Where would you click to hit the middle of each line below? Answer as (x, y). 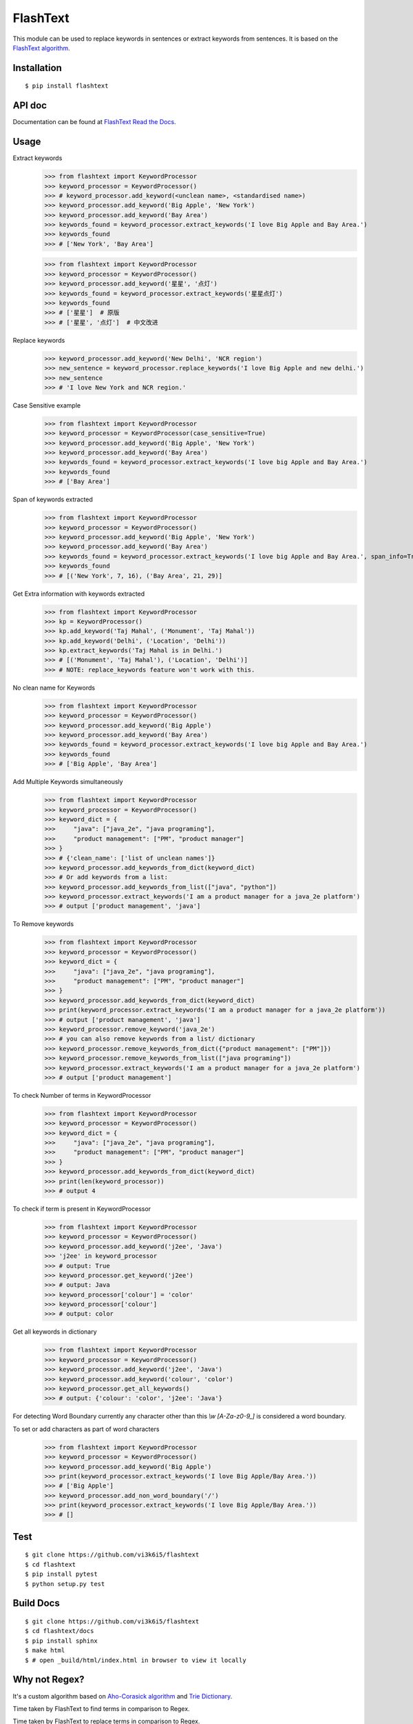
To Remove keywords (43, 924)
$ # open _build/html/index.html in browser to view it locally (136, 1660)
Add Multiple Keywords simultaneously (68, 782)
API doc (30, 106)
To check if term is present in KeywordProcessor (82, 1209)
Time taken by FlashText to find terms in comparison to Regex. (101, 1708)
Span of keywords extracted (53, 499)
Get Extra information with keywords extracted (79, 594)
